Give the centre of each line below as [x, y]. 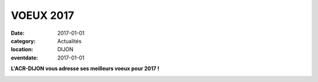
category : [23, 41]
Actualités [69, 41]
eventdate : [24, 58]
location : [22, 50]
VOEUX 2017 [43, 15]
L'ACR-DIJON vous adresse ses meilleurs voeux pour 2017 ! [85, 68]
